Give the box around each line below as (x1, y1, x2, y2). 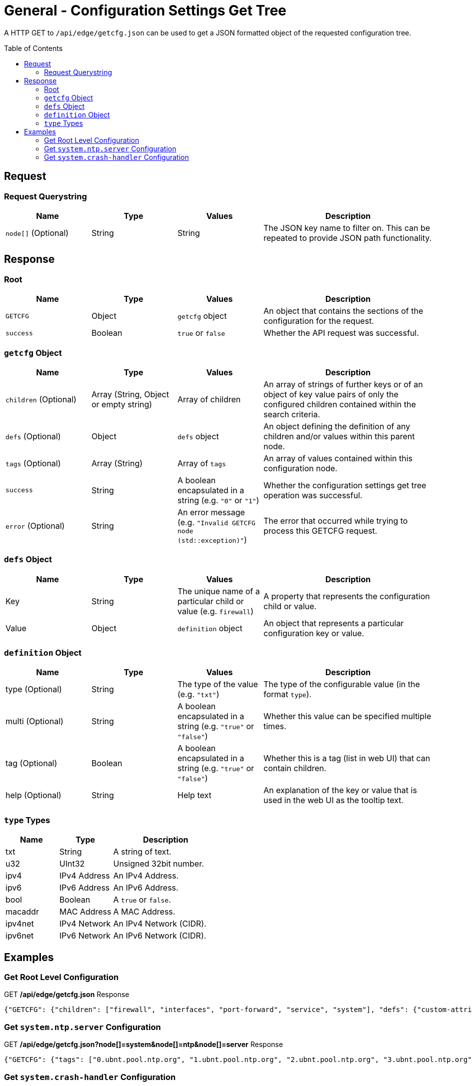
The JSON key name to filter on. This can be (263, 222, 430, 233)
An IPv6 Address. (113, 883, 178, 893)
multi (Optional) (5, 716, 63, 727)
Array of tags (177, 458, 226, 468)
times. (263, 721, 286, 732)
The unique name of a (177, 586, 260, 596)
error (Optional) (5, 521, 65, 531)
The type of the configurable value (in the (263, 679, 420, 690)
